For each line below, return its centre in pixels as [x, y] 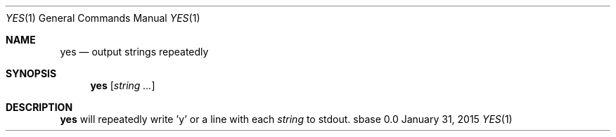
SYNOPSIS [31, 73]
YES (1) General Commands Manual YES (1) [103, 18]
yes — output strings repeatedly [134, 52]
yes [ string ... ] [123, 85]
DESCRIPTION [39, 107]
